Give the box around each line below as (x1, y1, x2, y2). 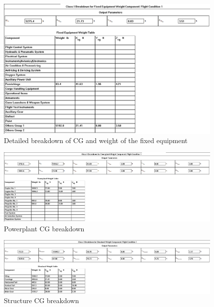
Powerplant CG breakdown (4, 223, 85, 233)
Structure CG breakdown (4, 295, 79, 306)
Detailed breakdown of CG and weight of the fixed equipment (4, 135, 188, 145)
